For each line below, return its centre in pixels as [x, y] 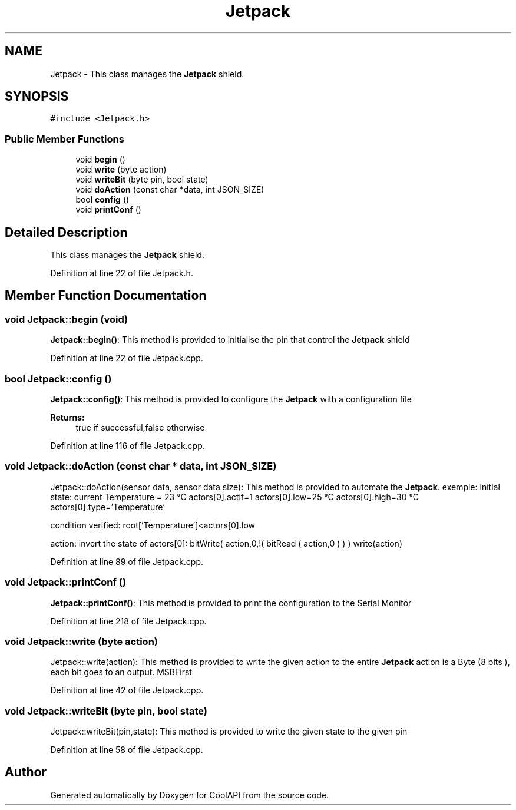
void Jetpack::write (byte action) [81, 641]
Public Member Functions [64, 139]
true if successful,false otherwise [140, 427]
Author [26, 772]
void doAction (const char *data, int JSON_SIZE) [170, 190]
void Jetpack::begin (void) [67, 319]
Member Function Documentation [106, 296]
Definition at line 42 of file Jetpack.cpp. [127, 690]
